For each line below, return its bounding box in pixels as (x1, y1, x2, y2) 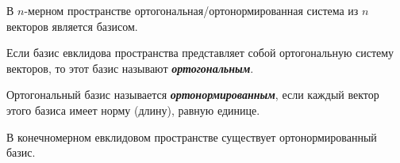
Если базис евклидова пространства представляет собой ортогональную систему (6, 44, 394, 61)
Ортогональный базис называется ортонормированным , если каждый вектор (6, 86, 379, 103)
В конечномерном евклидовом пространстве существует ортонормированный (6, 128, 377, 145)
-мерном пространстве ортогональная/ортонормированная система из (24, 2, 359, 18)
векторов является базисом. (6, 17, 138, 34)
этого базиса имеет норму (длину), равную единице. (6, 101, 260, 118)
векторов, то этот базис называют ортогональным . (6, 59, 254, 76)
